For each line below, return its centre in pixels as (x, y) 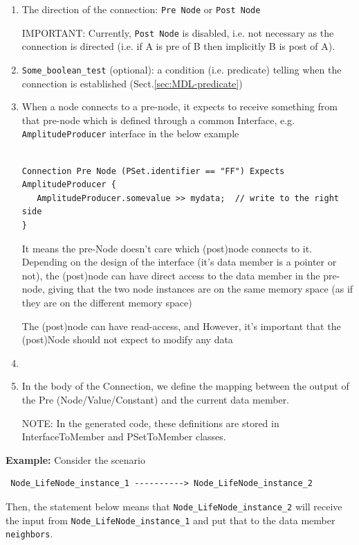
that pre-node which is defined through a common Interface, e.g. (158, 120)
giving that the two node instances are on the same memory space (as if (201, 289)
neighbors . (29, 534)
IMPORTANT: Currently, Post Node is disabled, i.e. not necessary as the (178, 32)
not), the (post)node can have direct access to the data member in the (171, 275)
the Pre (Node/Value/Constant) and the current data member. (156, 399)
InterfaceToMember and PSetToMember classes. (124, 436)
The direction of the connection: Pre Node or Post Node (141, 9)
